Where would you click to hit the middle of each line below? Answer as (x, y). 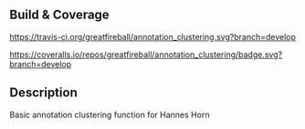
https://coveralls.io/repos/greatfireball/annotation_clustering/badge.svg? (146, 55)
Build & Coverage (59, 15)
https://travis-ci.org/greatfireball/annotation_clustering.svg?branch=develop (153, 36)
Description (43, 93)
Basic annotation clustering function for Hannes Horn (110, 114)
